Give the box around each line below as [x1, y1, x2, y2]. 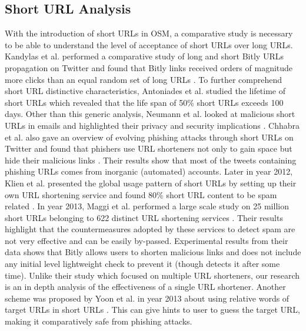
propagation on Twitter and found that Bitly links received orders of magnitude [5, 61, 293, 73]
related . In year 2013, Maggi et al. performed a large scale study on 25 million [5, 200, 289, 212]
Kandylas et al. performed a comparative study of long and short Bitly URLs [5, 50, 284, 62]
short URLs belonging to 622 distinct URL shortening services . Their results [5, 211, 283, 223]
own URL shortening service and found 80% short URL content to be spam [5, 188, 277, 200]
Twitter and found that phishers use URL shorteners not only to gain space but [5, 142, 292, 155]
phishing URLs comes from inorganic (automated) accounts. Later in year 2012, [5, 165, 293, 178]
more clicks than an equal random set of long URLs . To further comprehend [5, 73, 282, 85]
